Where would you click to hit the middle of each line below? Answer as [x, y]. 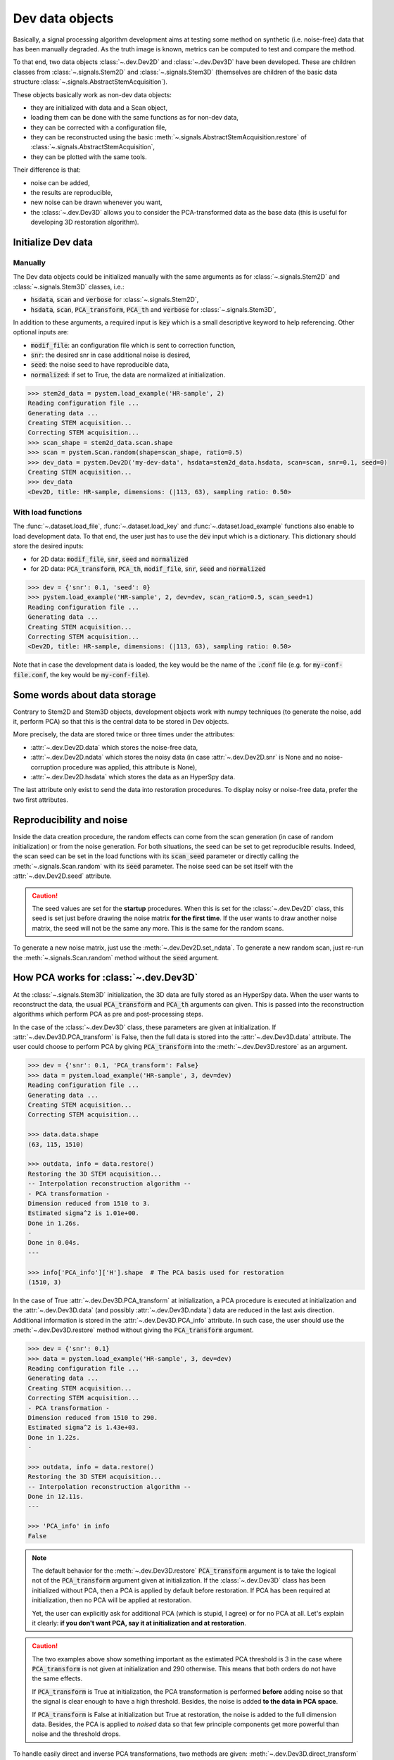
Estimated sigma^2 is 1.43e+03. [84, 1428]
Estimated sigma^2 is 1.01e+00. [84, 1213]
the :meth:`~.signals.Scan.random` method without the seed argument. [116, 957]
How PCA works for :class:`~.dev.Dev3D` [106, 978]
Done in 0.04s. [54, 1243]
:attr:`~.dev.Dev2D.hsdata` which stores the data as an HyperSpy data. [133, 777]
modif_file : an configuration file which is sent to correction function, [133, 345]
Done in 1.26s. [54, 1223]
